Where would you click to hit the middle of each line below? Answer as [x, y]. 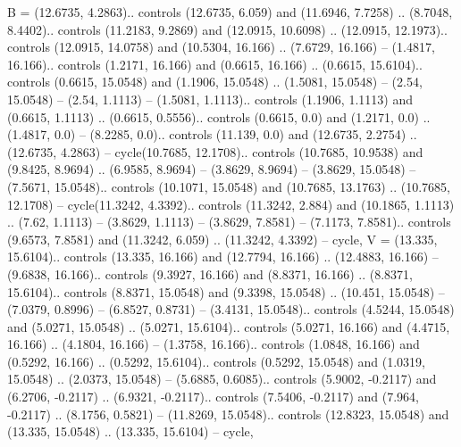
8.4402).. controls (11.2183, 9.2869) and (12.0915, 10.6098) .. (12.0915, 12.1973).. [227, 29]
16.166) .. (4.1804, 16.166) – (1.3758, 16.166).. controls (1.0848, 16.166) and [214, 344]
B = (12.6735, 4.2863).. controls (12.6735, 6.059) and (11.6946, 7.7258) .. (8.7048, [230, 12]
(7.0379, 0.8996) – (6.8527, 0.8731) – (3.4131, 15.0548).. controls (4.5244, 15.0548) [231, 309]
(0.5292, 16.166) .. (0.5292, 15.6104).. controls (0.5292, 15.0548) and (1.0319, [216, 361]
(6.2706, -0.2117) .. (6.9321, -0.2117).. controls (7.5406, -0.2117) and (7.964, [213, 397]
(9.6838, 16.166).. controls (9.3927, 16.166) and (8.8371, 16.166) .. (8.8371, [210, 273]
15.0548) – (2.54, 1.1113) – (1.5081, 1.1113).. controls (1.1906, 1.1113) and [210, 99]
